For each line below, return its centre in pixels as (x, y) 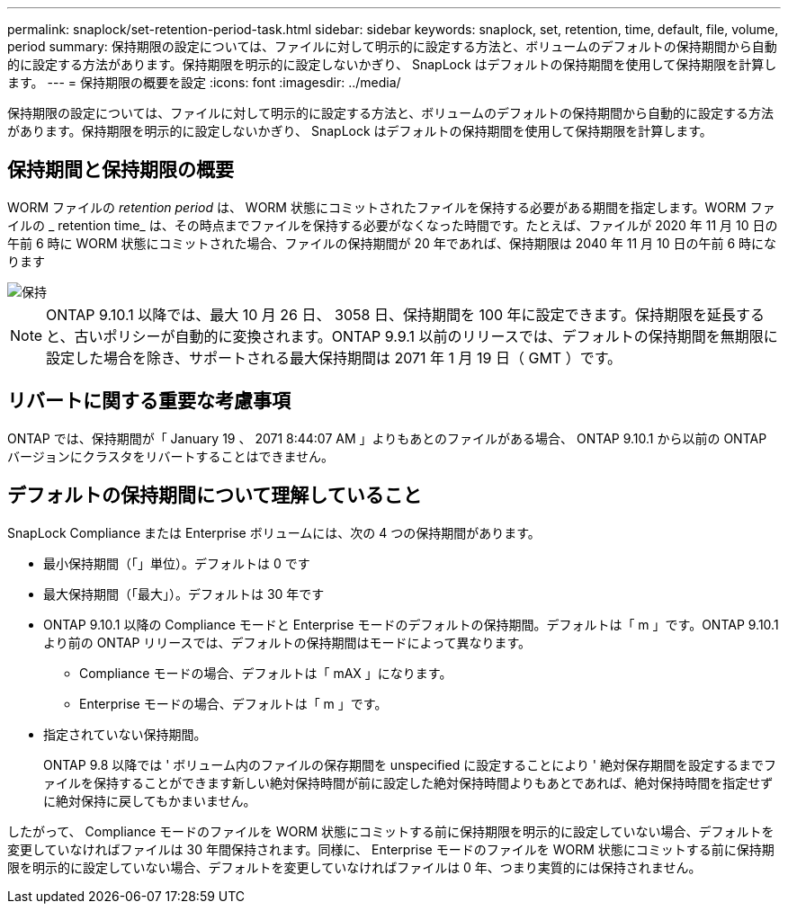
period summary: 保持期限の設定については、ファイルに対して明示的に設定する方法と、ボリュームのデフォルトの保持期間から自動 (392, 46)
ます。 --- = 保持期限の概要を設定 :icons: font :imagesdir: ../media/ (204, 82)
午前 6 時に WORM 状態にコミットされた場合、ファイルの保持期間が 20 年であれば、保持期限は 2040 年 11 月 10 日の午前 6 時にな (392, 243)
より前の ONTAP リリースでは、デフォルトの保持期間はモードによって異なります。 (287, 642)
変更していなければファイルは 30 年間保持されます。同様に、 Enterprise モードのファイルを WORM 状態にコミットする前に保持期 (391, 849)
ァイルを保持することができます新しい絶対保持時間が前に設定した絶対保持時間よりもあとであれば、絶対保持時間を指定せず (408, 782)
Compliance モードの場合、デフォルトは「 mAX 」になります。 (266, 673)
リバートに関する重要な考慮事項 (149, 401)
